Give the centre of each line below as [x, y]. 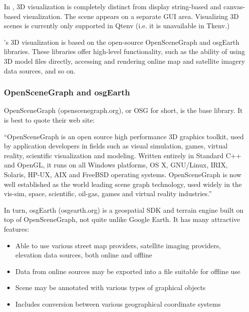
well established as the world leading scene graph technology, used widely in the [123, 184]
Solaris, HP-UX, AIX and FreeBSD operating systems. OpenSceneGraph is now [123, 174]
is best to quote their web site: [49, 119]
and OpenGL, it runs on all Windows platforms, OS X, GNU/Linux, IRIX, [116, 165]
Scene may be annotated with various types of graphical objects [110, 287]
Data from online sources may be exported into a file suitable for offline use [128, 271]
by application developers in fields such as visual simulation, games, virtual [116, 146]
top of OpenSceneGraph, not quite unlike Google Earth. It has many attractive [122, 219]
